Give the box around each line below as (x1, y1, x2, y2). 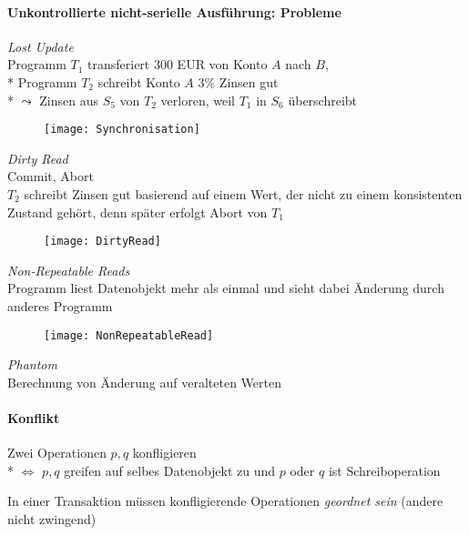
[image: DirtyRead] (44, 235, 161, 248)
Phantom (7, 355, 57, 374)
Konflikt (7, 409, 60, 428)
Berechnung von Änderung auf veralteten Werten (7, 372, 281, 391)
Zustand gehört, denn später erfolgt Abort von (7, 202, 268, 221)
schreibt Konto (97, 72, 180, 91)
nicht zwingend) (7, 510, 97, 529)
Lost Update (7, 36, 74, 56)
